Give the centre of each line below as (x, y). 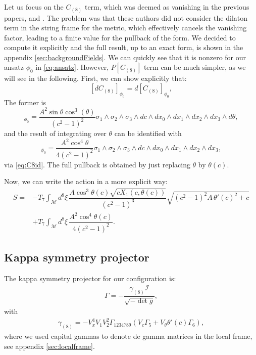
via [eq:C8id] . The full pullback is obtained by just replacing (97, 164)
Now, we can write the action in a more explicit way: (86, 181)
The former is (25, 102)
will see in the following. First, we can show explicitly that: (95, 78)
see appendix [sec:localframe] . (49, 346)
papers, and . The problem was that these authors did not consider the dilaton (126, 17)
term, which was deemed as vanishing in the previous (167, 7)
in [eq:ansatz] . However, (72, 67)
